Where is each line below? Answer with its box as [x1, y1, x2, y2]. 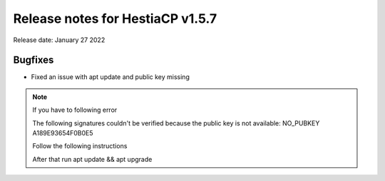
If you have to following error [32, 105, 118, 114]
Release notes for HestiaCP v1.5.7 [13, 11, 217, 26]
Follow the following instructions [32, 142, 128, 150]
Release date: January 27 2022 [13, 36, 106, 44]
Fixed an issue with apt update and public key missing [31, 73, 190, 81]
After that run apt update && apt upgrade [32, 155, 153, 163]
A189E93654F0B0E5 [32, 129, 93, 138]
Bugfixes [13, 54, 54, 66]
